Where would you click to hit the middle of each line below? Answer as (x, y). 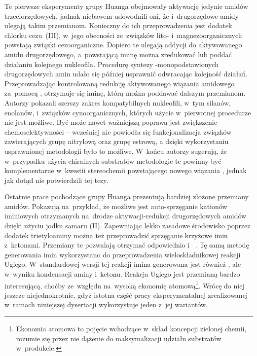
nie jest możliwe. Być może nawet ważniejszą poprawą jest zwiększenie (111, 122)
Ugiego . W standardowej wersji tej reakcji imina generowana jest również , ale (123, 264)
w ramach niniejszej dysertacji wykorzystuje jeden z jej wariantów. (106, 304)
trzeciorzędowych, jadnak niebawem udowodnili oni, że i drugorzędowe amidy (122, 16)
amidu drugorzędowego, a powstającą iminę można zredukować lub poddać (118, 54)
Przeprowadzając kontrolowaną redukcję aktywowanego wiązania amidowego (120, 83)
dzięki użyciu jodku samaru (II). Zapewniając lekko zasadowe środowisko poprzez (128, 226)
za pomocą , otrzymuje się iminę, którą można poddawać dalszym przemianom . (125, 93)
